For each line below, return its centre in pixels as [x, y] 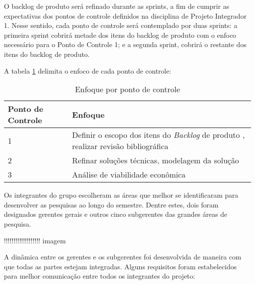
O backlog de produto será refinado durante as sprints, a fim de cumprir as [117, 6]
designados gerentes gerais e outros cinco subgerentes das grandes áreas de [116, 214]
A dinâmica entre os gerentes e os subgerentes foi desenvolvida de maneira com [123, 257]
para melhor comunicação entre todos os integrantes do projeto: [100, 276]
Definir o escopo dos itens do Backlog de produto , [158, 135]
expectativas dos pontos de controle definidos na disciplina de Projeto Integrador [125, 15]
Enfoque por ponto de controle [127, 89]
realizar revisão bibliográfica [120, 146]
